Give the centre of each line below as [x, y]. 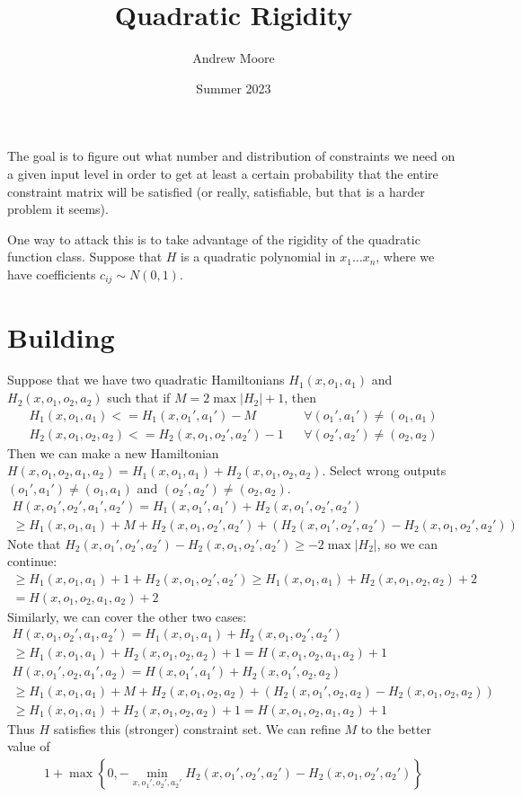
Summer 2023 [234, 88]
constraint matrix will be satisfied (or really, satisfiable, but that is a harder [216, 191]
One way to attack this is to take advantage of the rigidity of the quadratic [214, 239]
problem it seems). [58, 209]
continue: [32, 561]
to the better [396, 728]
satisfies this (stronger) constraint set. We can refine [197, 728]
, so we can [407, 543]
